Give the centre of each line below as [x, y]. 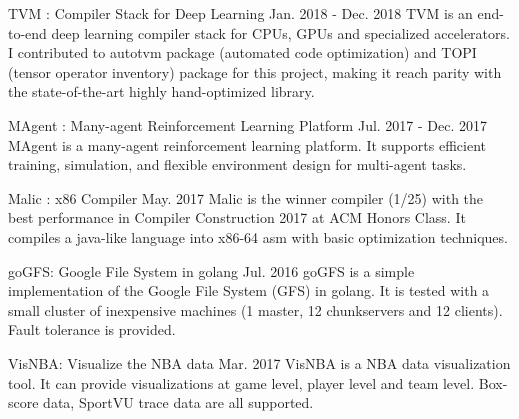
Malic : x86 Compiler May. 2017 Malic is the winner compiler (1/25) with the [246, 197]
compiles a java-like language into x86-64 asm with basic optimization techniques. [258, 236]
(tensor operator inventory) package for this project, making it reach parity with [255, 71]
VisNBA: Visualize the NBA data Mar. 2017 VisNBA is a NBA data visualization [259, 362]
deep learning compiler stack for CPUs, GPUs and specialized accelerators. [280, 32]
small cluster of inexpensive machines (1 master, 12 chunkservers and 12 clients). [255, 309]
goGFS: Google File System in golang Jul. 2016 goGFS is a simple [211, 270]
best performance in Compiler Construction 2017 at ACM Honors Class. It [237, 217]
